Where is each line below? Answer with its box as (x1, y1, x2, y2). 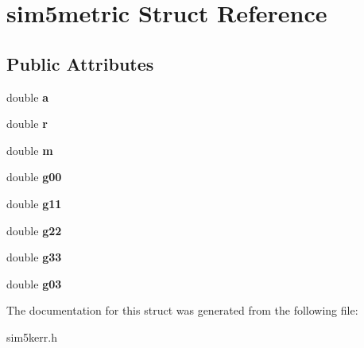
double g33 (6, 249, 62, 265)
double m (6, 141, 53, 158)
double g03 (6, 275, 62, 292)
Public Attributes (6, 51, 154, 75)
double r (6, 115, 48, 132)
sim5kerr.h (6, 328, 57, 345)
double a (6, 88, 48, 105)
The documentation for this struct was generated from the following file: (6, 302, 358, 319)
